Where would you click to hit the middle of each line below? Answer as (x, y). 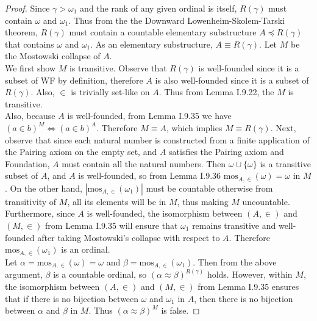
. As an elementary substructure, (151, 44)
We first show (30, 67)
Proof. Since (27, 8)
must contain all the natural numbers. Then (144, 163)
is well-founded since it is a (249, 67)
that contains (30, 44)
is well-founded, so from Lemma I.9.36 (150, 175)
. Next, (283, 127)
